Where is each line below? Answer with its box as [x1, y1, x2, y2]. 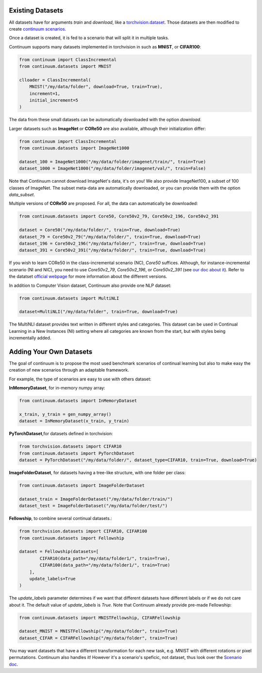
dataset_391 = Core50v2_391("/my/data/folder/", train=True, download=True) [19, 248, 206, 253]
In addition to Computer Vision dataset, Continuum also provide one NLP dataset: [9, 282, 172, 288]
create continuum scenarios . [9, 26, 66, 31]
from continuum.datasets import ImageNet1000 [19, 145, 130, 151]
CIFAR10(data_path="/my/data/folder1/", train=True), [39, 555, 170, 561]
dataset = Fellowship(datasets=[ [19, 549, 99, 554]
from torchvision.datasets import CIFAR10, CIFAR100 [19, 529, 147, 534]
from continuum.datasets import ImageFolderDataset [19, 483, 145, 488]
